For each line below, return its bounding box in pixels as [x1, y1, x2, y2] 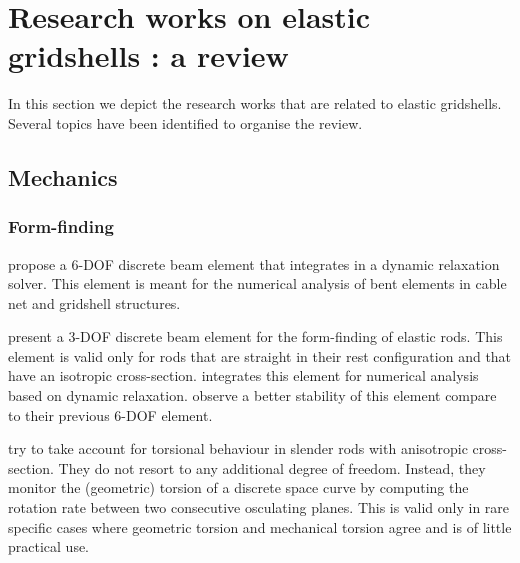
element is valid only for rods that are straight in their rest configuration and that [8, 345, 512, 366]
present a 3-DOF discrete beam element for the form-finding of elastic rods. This [8, 326, 503, 347]
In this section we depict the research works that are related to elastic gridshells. [8, 93, 502, 114]
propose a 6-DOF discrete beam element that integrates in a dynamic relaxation [8, 253, 500, 274]
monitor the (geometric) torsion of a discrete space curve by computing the [8, 477, 469, 498]
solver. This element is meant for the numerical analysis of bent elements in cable [8, 273, 507, 294]
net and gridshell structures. [8, 292, 181, 313]
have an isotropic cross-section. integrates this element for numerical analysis [8, 365, 479, 386]
